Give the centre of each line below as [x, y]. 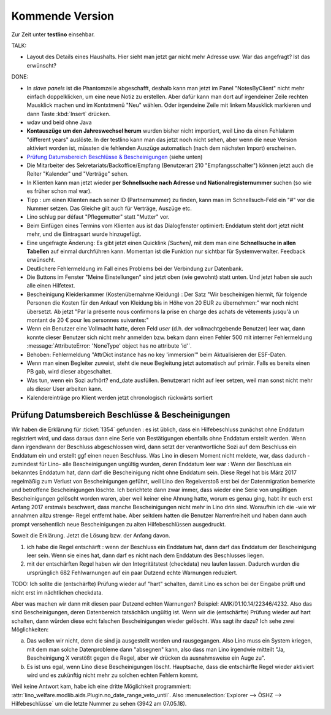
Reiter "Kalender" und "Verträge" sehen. [78, 174]
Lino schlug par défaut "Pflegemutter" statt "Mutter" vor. [98, 217]
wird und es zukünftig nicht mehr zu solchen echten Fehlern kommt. [113, 675]
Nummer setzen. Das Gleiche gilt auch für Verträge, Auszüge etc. [109, 208]
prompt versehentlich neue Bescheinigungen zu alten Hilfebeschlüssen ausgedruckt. [119, 524]
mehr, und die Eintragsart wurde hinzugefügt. [84, 234]
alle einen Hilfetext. [51, 286]
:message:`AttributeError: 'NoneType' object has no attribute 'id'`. [109, 346]
